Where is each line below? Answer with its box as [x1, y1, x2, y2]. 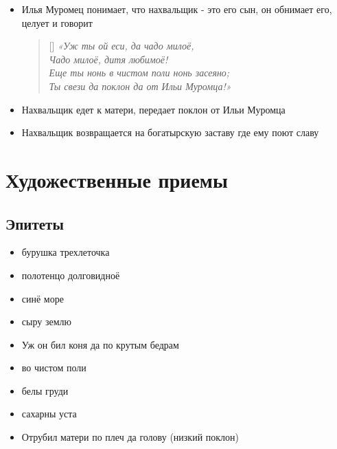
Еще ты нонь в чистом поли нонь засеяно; [49, 65, 230, 80]
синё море [21, 291, 64, 305]
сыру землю [21, 314, 71, 329]
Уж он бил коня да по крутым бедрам [21, 337, 179, 351]
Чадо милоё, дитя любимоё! [49, 52, 168, 66]
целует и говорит [21, 15, 93, 30]
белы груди [21, 383, 69, 397]
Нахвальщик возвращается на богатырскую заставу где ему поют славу [21, 125, 319, 140]
